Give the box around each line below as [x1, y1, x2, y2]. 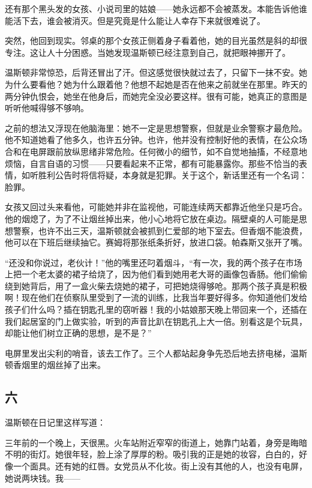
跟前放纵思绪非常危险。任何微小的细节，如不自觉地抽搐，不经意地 [46, 145, 307, 157]
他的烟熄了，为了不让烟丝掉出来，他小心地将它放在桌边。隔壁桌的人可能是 [5, 212, 299, 224]
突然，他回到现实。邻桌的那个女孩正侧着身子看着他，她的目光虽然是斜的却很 [5, 34, 307, 47]
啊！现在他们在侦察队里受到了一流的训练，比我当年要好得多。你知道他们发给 [5, 291, 307, 304]
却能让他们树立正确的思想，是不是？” [5, 327, 152, 339]
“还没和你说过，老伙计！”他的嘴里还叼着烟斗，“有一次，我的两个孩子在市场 [5, 256, 302, 268]
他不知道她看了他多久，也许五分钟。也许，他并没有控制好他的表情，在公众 [5, 133, 299, 146]
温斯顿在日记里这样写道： [5, 416, 106, 429]
